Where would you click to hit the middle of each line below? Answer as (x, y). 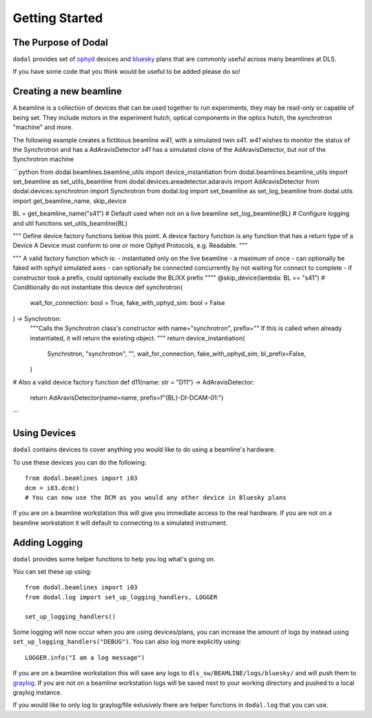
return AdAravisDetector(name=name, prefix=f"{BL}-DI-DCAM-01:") (127, 398)
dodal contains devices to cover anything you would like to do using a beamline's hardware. (144, 449)
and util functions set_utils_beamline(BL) (70, 223)
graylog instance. (37, 692)
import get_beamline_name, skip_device (70, 201)
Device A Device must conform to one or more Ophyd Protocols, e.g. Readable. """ (130, 246)
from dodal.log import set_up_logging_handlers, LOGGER (121, 597)
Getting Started (58, 18)
